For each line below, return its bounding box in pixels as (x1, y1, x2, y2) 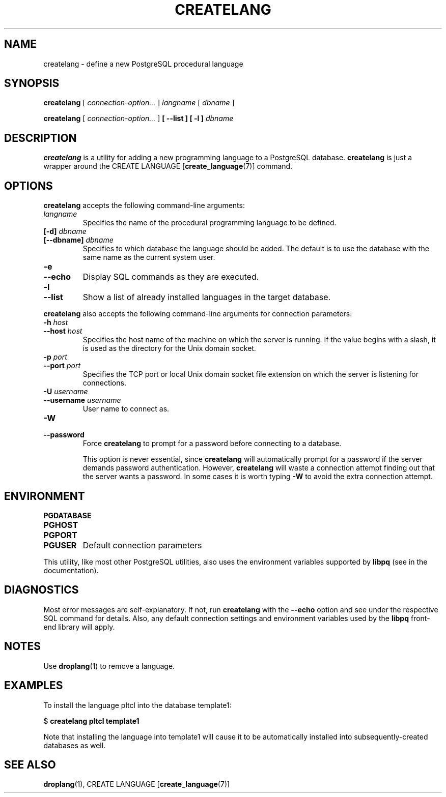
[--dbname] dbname (43, 235, 114, 245)
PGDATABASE (43, 511, 92, 520)
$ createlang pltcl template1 (43, 716, 140, 725)
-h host (43, 318, 68, 327)
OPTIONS (4, 179, 53, 192)
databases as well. (43, 741, 106, 750)
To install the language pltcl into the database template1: (43, 700, 232, 710)
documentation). (43, 566, 99, 575)
